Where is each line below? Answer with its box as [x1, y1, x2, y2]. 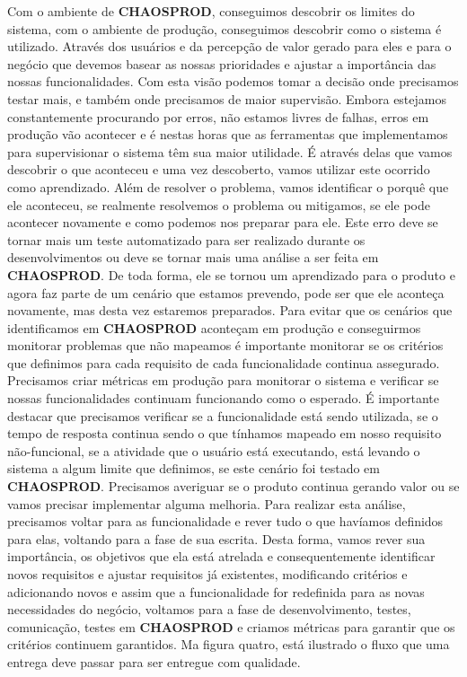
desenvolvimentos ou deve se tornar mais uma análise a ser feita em [7, 248, 379, 267]
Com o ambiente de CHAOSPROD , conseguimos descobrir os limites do [7, 2, 415, 20]
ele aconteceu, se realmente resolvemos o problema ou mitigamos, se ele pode [7, 195, 430, 214]
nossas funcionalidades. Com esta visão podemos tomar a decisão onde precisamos [7, 72, 459, 91]
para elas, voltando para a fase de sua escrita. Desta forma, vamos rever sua [7, 529, 426, 548]
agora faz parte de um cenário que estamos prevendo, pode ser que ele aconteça [7, 283, 445, 302]
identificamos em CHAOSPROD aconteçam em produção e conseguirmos [7, 318, 421, 337]
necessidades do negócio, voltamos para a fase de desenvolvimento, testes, [7, 600, 411, 619]
